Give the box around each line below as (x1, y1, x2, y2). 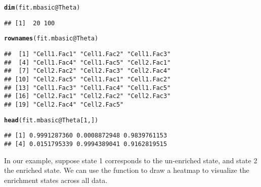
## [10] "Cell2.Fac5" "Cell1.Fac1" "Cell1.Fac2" (4, 75, 171, 83)
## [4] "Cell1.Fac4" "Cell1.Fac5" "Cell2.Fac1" (4, 59, 171, 66)
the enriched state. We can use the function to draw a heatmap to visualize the (4, 165, 249, 175)
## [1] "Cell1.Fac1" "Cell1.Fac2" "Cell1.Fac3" (4, 50, 171, 58)
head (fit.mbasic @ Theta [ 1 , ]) (4, 116, 99, 124)
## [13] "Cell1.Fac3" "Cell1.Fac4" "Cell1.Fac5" (4, 84, 171, 91)
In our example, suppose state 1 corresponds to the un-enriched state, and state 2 (4, 155, 257, 165)
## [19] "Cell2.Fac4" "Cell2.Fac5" (4, 101, 124, 108)
